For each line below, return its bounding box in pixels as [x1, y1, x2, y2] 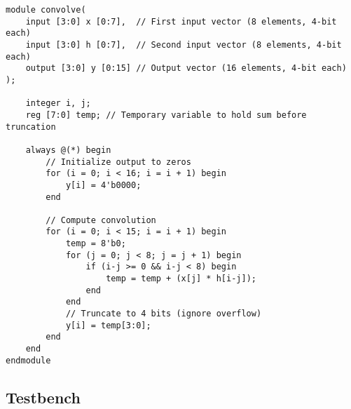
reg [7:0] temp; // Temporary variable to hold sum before [25, 109, 307, 120]
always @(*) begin [25, 145, 111, 155]
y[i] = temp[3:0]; [65, 320, 151, 330]
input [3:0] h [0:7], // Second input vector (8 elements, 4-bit [25, 39, 342, 50]
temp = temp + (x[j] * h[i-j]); [106, 274, 256, 284]
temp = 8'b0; [65, 239, 126, 249]
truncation [6, 121, 56, 132]
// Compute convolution [46, 215, 156, 225]
